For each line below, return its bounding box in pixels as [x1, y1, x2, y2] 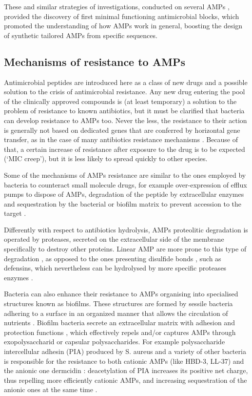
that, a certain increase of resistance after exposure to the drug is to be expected [4, 144, 245, 154]
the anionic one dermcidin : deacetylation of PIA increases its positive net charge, [4, 365, 248, 375]
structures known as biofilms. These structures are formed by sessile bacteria [4, 298, 233, 309]
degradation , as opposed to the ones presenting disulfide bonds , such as [4, 253, 221, 263]
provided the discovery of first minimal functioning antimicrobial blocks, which [4, 11, 239, 21]
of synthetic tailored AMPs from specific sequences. [4, 30, 157, 40]
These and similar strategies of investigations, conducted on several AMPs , [4, 1, 230, 11]
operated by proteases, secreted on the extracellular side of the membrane [4, 234, 224, 244]
